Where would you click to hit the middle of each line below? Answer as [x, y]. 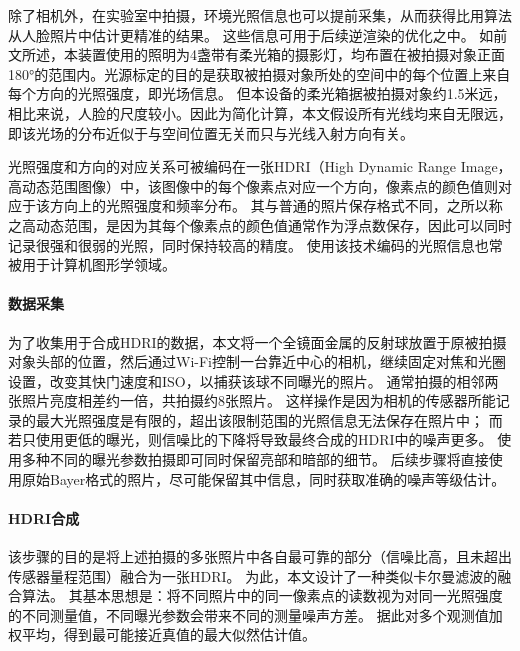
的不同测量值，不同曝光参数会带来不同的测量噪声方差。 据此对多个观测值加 [255, 614]
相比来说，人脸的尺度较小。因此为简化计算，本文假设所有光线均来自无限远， [260, 112]
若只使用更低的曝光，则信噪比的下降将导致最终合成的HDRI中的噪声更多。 [250, 439]
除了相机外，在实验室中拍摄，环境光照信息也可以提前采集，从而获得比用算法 [260, 15]
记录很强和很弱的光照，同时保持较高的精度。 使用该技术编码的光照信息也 [248, 244]
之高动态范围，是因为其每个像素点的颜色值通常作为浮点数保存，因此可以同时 [260, 224]
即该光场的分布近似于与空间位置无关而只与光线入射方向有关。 [211, 132]
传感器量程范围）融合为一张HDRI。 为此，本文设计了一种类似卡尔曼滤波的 [253, 575]
